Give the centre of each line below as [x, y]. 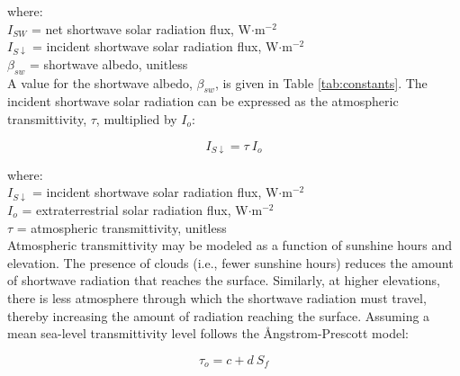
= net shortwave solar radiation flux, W [141, 28]
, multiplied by [136, 118]
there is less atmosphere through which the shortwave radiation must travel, [217, 297]
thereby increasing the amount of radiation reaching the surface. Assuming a [219, 315]
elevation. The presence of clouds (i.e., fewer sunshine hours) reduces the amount [230, 262]
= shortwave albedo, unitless [109, 63]
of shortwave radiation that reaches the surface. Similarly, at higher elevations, [224, 280]
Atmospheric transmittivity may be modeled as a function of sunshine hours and [230, 245]
